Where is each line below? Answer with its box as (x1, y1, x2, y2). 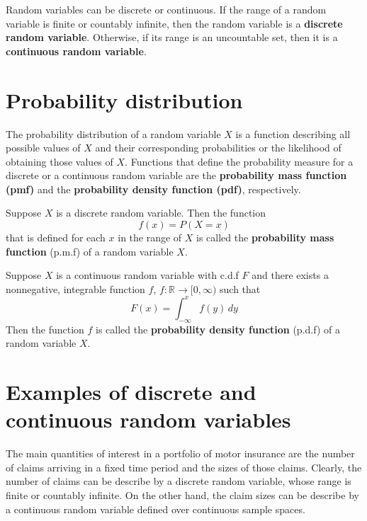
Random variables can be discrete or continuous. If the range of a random (6, 2, 327, 16)
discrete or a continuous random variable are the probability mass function (6, 168, 347, 183)
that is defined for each (6, 230, 106, 245)
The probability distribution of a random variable (6, 126, 221, 141)
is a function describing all (235, 126, 351, 141)
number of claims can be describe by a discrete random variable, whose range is (6, 474, 351, 488)
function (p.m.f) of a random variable (6, 244, 174, 258)
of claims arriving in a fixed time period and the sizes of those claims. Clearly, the (6, 459, 362, 474)
